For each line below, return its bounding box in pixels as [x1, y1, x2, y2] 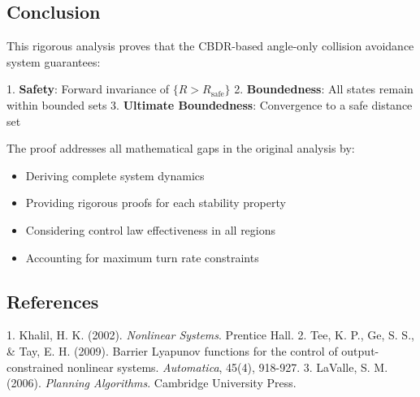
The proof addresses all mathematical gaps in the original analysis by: [6, 140, 355, 157]
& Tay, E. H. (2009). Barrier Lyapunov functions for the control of [6, 342, 338, 359]
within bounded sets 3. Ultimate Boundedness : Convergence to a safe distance [6, 96, 413, 113]
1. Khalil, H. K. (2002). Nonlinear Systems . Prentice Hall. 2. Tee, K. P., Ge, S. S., [6, 326, 414, 343]
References [6, 288, 99, 313]
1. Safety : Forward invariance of [6, 80, 170, 97]
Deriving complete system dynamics [25, 166, 205, 183]
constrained [6, 358, 64, 375]
